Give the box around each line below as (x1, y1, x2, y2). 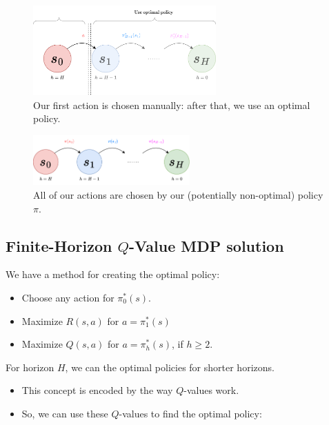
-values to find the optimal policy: (119, 406, 262, 420)
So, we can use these (21, 406, 108, 420)
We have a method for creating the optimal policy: (6, 267, 220, 281)
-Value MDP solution (129, 235, 284, 256)
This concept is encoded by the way (21, 383, 173, 397)
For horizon (6, 359, 54, 374)
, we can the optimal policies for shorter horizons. (65, 359, 275, 374)
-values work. (183, 383, 239, 397)
